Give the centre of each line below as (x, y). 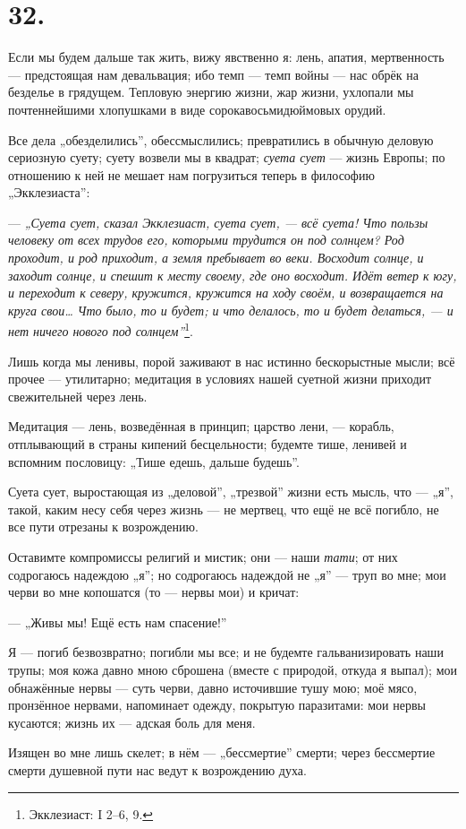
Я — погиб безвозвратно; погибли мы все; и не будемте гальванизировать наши (226, 652)
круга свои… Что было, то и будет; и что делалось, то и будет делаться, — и (231, 310)
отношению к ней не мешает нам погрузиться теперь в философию (191, 174)
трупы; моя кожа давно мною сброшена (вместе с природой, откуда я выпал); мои (233, 669)
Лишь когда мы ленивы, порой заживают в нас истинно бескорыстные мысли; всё (232, 361)
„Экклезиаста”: (49, 192)
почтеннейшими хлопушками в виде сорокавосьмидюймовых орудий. (197, 109)
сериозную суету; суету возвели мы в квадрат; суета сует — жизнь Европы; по (227, 157)
